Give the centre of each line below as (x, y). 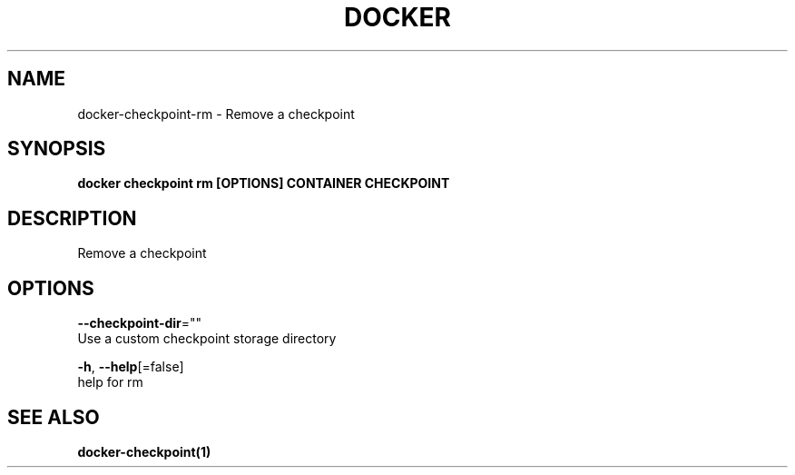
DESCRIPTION (72, 218)
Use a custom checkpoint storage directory (207, 339)
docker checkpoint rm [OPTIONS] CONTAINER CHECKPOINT (264, 183)
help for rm (110, 382)
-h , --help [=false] (131, 367)
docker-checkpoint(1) (144, 451)
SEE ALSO (54, 417)
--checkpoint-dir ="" (140, 323)
